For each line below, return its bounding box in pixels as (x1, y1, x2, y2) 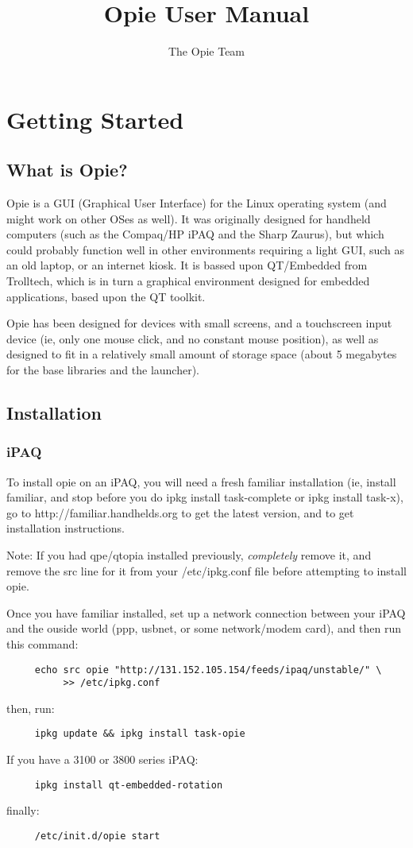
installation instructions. (6, 520, 125, 536)
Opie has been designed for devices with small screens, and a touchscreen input (6, 315, 392, 331)
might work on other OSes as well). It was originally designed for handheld (6, 210, 371, 227)
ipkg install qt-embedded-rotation (34, 779, 223, 791)
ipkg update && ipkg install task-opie (34, 728, 245, 740)
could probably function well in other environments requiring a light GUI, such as (6, 241, 405, 257)
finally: (6, 802, 40, 819)
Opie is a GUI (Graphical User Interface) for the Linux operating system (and (6, 195, 387, 211)
